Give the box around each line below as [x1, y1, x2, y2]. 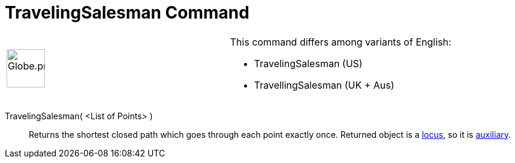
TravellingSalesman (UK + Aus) [254, 79, 394, 91]
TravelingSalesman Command [5, 2, 249, 23]
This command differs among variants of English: [230, 35, 451, 48]
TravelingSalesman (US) [254, 57, 363, 70]
